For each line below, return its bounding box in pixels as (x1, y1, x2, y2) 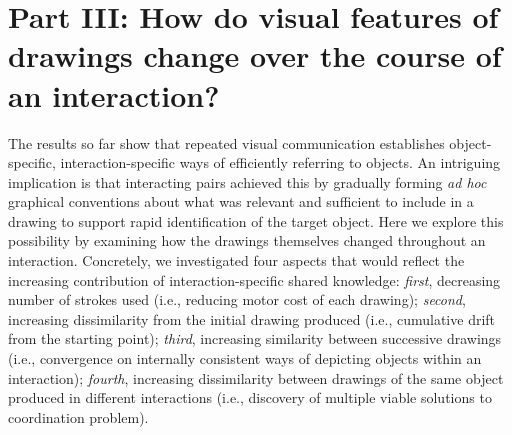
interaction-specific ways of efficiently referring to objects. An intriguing (60, 152, 501, 173)
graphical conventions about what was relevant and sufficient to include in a (8, 191, 474, 212)
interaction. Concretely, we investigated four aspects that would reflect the (8, 250, 465, 271)
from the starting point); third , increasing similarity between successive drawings (8, 328, 502, 349)
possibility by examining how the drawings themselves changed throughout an (8, 230, 486, 251)
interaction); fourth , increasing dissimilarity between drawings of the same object (8, 367, 504, 388)
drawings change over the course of (8, 35, 502, 76)
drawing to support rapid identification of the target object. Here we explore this (8, 210, 504, 231)
